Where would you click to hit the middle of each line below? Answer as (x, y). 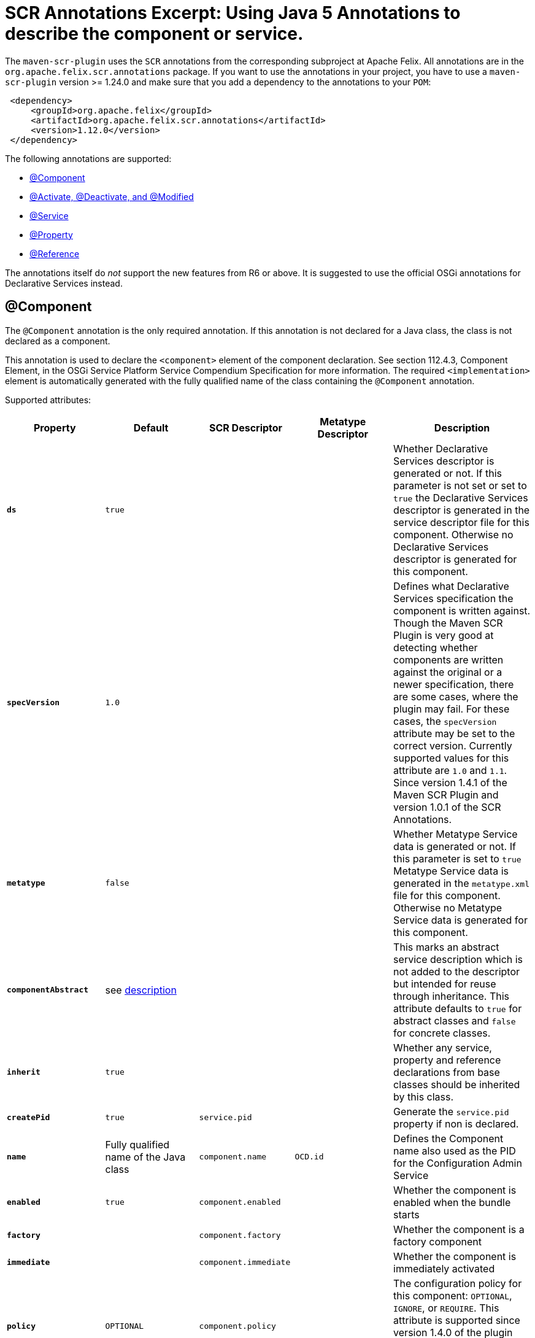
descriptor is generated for (455, 559)
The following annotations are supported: (88, 158)
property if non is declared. (456, 1123)
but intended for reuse (445, 984)
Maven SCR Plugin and (446, 795)
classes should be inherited (457, 1084)
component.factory (240, 1236)
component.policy (237, 1326)
